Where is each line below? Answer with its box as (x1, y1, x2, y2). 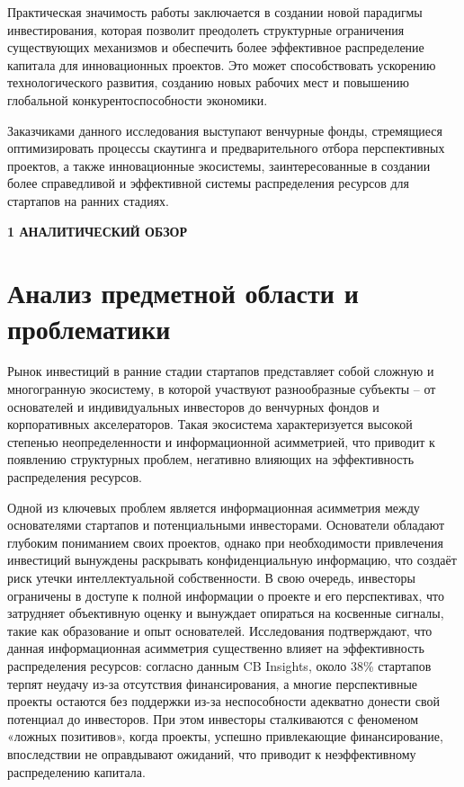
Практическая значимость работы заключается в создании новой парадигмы (7, 3, 423, 21)
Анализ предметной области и (7, 274, 359, 311)
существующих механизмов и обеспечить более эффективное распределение (7, 38, 424, 57)
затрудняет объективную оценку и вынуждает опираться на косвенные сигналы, (7, 604, 444, 622)
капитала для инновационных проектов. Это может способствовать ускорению (7, 55, 436, 74)
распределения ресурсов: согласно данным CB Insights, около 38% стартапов (7, 656, 432, 675)
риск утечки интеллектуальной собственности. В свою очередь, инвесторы (7, 568, 415, 586)
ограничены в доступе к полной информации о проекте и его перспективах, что (7, 586, 444, 604)
